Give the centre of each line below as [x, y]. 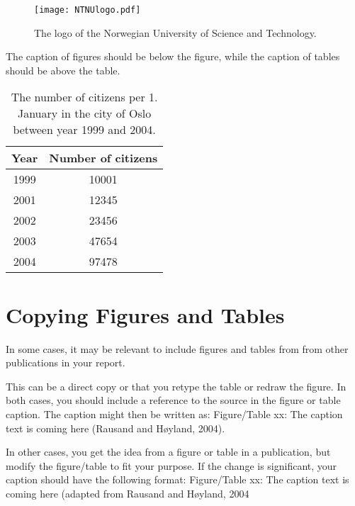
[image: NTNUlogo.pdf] [88, 10]
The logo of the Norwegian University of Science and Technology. [175, 32]
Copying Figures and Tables [145, 314]
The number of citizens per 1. [84, 97]
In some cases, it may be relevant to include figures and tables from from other [177, 348]
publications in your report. [66, 362]
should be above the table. [63, 70]
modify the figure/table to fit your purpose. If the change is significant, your [171, 465]
